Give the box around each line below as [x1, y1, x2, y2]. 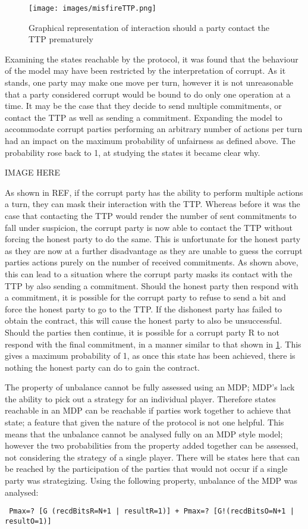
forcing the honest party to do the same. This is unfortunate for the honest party [5, 233, 301, 245]
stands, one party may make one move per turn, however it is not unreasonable [5, 76, 294, 89]
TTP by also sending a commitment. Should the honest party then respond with [5, 279, 298, 292]
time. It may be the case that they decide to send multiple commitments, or [5, 99, 282, 112]
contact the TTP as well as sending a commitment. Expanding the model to [5, 111, 282, 123]
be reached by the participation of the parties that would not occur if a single [5, 462, 288, 475]
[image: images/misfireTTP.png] [29, 4, 156, 12]
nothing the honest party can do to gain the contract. [5, 361, 200, 373]
